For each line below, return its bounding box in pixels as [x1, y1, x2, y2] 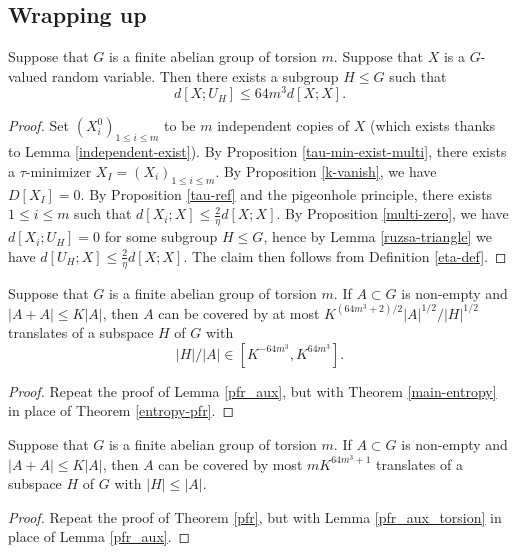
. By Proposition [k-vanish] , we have [215, 160, 437, 181]
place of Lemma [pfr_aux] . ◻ [8, 526, 191, 547]
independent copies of [217, 115, 350, 136]
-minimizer [25, 160, 92, 181]
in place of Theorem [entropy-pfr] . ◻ [8, 400, 235, 421]
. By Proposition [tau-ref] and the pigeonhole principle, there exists [80, 183, 493, 204]
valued [8, 65, 48, 86]
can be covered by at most [158, 302, 320, 323]
